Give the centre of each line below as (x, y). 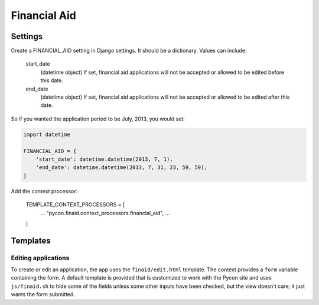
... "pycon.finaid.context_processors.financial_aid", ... (105, 213)
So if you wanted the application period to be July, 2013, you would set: (98, 119)
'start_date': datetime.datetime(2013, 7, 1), (105, 159)
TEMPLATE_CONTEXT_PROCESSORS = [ (75, 205)
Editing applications (40, 258)
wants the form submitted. (43, 294)
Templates (31, 240)
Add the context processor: (44, 191)
